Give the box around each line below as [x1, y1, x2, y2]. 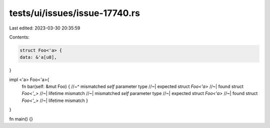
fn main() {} [9, 115, 33, 122]
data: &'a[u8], [19, 54, 57, 60]
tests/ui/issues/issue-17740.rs [9, 7, 140, 18]
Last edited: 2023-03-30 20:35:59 [9, 25, 80, 31]
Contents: [9, 34, 29, 40]
